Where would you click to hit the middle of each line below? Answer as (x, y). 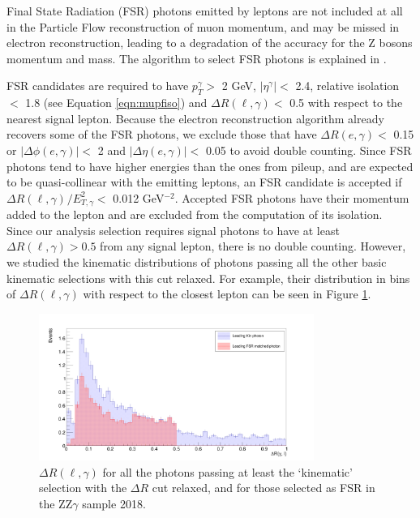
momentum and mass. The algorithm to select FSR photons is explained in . (197, 58)
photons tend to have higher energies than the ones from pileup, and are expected (210, 166)
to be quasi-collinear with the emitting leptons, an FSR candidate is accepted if (204, 182)
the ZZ (56, 504)
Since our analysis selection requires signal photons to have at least (173, 230)
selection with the (83, 488)
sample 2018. (114, 504)
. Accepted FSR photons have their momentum (292, 197)
